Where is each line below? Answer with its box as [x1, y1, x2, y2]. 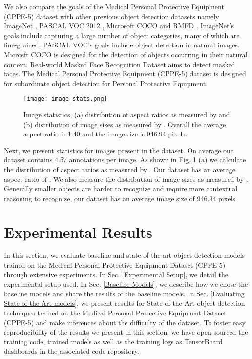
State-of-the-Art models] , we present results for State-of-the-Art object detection [4, 298, 245, 308]
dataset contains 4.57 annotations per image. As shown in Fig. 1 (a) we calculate [4, 155, 246, 165]
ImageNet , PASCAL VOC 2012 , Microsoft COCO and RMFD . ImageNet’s [4, 21, 234, 31]
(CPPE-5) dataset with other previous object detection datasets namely [4, 11, 219, 21]
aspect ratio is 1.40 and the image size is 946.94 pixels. [23, 129, 187, 139]
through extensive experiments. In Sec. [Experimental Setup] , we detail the [4, 269, 228, 279]
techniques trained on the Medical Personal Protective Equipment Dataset [4, 308, 227, 318]
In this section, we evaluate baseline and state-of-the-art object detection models [4, 250, 245, 260]
